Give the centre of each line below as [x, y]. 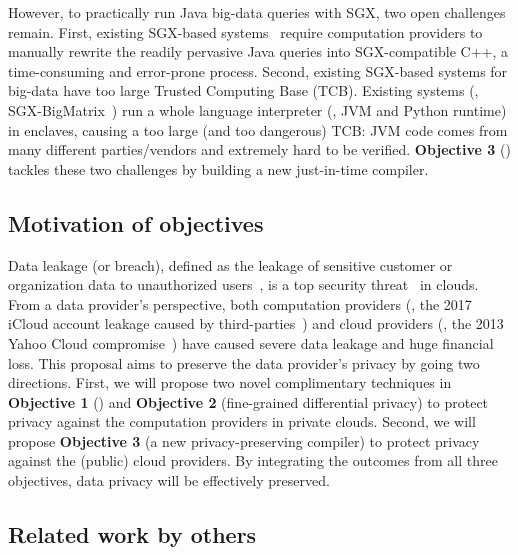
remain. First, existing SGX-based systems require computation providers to [245, 31]
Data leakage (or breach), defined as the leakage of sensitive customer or [230, 264]
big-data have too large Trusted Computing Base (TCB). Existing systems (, [243, 90]
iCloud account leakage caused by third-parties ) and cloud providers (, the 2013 [256, 323]
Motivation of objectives [136, 222]
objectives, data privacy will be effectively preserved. [169, 480]
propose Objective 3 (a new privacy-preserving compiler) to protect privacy [244, 440]
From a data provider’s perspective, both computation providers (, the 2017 [240, 303]
